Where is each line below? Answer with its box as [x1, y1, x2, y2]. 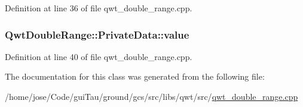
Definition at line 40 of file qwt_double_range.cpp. [5, 50, 192, 62]
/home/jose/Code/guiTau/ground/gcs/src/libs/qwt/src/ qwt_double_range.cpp [5, 90, 298, 102]
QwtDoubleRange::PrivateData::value [5, 27, 189, 42]
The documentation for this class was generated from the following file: [5, 70, 265, 83]
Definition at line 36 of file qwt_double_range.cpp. [5, 2, 192, 14]
